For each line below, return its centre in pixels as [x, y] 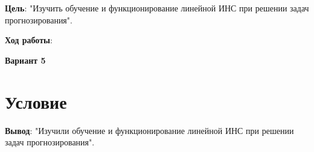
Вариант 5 [25, 60]
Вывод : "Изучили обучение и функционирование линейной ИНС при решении [149, 130]
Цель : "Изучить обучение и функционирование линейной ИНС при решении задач [157, 8]
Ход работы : [29, 40]
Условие [36, 101]
